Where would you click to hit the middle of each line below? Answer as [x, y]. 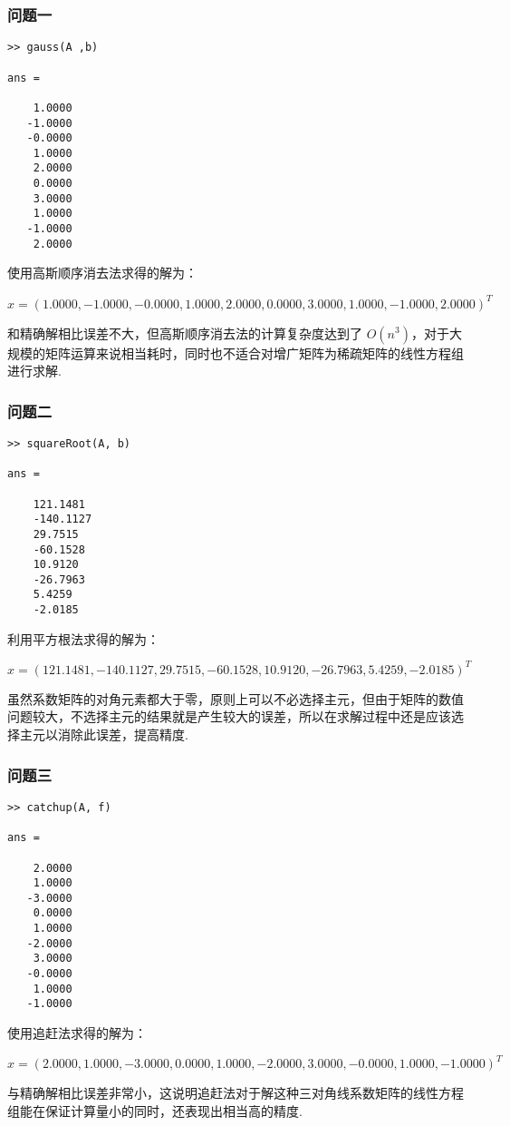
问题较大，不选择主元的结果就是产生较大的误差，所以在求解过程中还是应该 [229, 716]
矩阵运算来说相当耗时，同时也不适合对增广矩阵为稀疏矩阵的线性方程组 [254, 352]
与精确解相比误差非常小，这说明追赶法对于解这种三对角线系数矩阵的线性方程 [236, 1093]
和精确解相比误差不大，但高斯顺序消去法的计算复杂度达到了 [185, 333]
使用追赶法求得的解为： [77, 1033]
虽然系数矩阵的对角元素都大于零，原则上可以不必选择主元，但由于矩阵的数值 [236, 698]
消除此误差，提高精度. [123, 734]
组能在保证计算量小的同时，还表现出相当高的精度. [155, 1110]
